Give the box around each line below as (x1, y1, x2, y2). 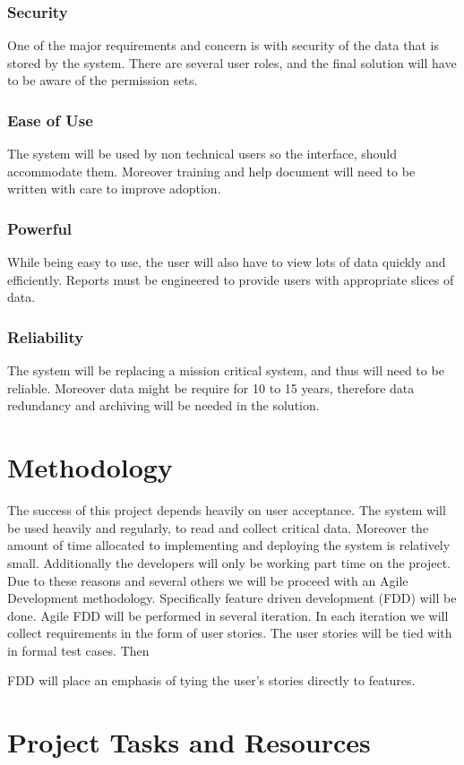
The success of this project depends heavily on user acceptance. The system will (7, 501, 446, 520)
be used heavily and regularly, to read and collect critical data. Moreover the (7, 518, 429, 537)
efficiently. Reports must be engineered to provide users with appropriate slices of (7, 270, 454, 288)
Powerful (7, 217, 73, 239)
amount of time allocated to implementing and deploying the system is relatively (7, 536, 451, 554)
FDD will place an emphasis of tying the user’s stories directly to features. (7, 671, 416, 690)
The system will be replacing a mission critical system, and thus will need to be (7, 361, 444, 380)
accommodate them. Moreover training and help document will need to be (7, 161, 416, 180)
